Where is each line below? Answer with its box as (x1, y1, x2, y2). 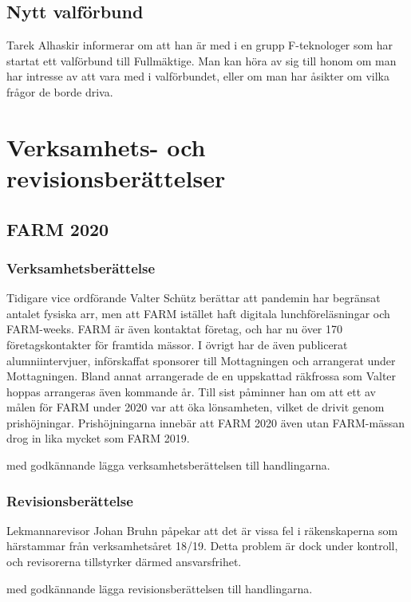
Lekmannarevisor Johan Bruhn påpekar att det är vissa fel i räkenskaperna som (6, 521, 398, 538)
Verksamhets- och (6, 130, 206, 163)
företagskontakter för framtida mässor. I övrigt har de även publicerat (6, 336, 348, 352)
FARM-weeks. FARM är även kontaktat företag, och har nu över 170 (6, 321, 342, 337)
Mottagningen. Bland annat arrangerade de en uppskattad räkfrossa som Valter (6, 368, 397, 384)
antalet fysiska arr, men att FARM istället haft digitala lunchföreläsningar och (6, 305, 390, 321)
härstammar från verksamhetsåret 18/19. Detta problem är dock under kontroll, (6, 537, 398, 554)
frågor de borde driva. (6, 83, 113, 100)
